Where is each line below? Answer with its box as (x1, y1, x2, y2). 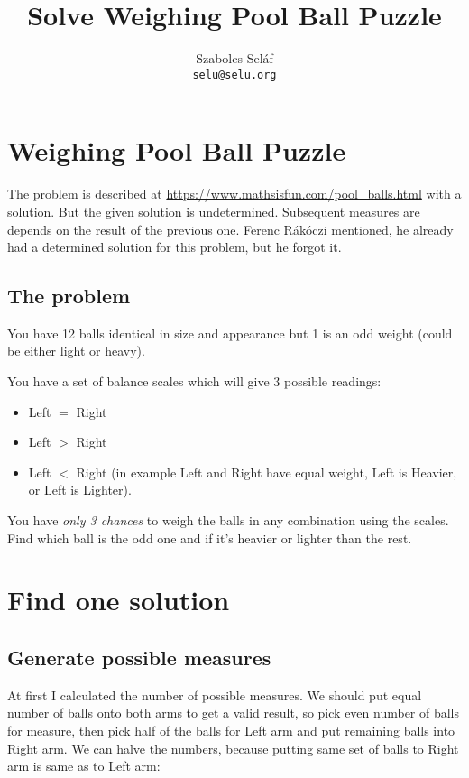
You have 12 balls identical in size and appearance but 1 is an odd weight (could (7, 323, 453, 342)
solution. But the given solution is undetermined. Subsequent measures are (7, 201, 420, 220)
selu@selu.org (192, 68, 277, 81)
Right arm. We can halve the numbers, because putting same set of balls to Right (7, 738, 459, 757)
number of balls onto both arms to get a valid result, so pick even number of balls (7, 703, 460, 722)
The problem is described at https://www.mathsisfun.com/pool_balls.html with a (7, 184, 462, 203)
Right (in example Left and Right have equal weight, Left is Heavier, (76, 462, 457, 481)
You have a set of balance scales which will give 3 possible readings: (7, 372, 382, 391)
